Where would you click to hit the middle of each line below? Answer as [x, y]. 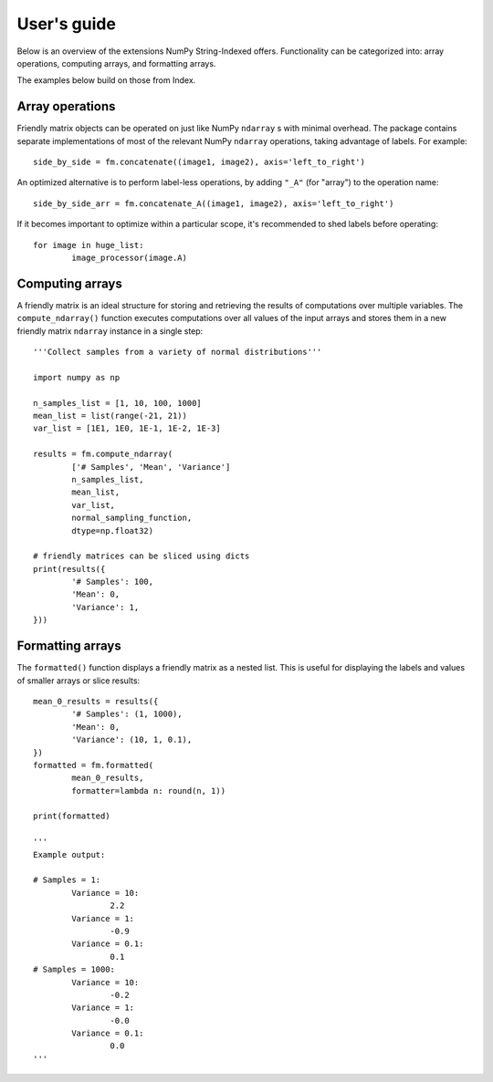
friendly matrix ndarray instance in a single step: [110, 331]
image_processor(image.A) [129, 257]
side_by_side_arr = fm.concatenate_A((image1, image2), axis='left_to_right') [214, 203]
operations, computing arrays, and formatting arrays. [116, 63]
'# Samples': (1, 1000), [127, 714]
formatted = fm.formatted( [94, 765]
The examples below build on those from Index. [106, 80]
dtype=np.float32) [113, 531]
